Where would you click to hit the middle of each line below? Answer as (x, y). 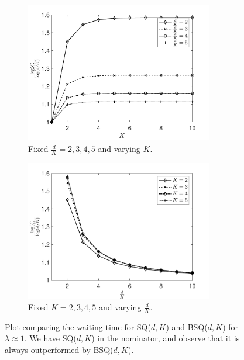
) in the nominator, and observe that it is (166, 338)
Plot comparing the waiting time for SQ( (78, 326)
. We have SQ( (50, 338)
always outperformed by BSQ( (59, 349)
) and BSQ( (187, 326)
